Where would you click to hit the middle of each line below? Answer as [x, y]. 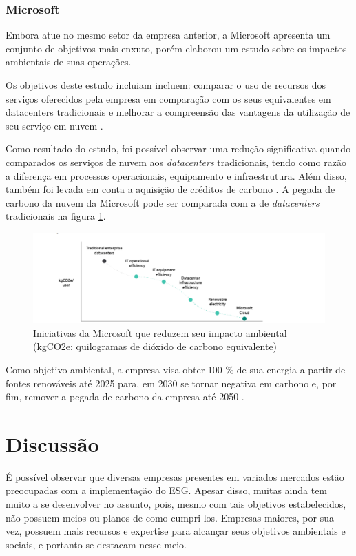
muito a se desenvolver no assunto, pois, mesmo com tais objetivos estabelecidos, [176, 504]
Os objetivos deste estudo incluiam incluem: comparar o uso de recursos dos [166, 85]
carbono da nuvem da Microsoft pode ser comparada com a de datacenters [163, 202]
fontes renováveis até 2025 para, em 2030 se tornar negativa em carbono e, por [171, 383]
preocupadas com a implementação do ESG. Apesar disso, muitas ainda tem [167, 490]
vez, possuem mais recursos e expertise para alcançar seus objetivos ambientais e [176, 531]
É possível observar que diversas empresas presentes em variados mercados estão [175, 476]
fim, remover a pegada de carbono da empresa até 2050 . [125, 397]
